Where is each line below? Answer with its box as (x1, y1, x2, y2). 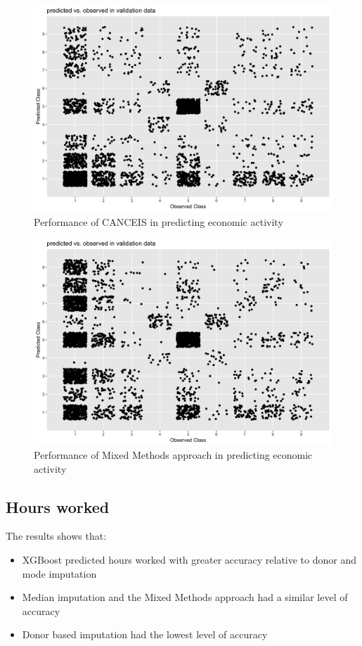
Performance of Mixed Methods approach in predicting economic (34, 448, 313, 462)
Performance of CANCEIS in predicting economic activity (34, 214, 283, 229)
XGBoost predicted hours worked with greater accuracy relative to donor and (22, 552, 356, 567)
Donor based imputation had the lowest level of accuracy (22, 627, 268, 642)
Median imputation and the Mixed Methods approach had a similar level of (22, 590, 348, 604)
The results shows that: (6, 528, 107, 543)
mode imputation (22, 566, 97, 581)
